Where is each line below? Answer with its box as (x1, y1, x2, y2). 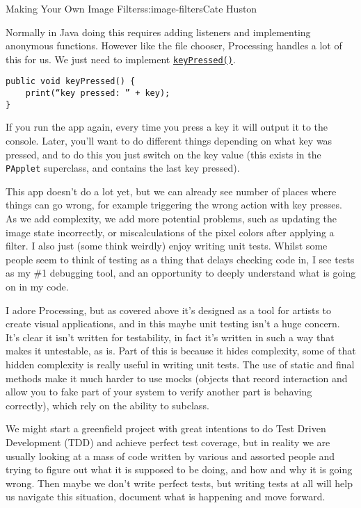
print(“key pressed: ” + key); (25, 88, 170, 99)
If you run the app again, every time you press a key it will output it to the (6, 120, 328, 134)
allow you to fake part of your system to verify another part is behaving (6, 384, 312, 399)
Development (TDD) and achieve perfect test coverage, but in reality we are (6, 434, 330, 449)
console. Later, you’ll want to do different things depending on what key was (6, 133, 332, 147)
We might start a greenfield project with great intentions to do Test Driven (6, 421, 326, 436)
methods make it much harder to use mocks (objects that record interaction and (6, 370, 348, 385)
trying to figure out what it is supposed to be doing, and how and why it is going (6, 462, 353, 477)
